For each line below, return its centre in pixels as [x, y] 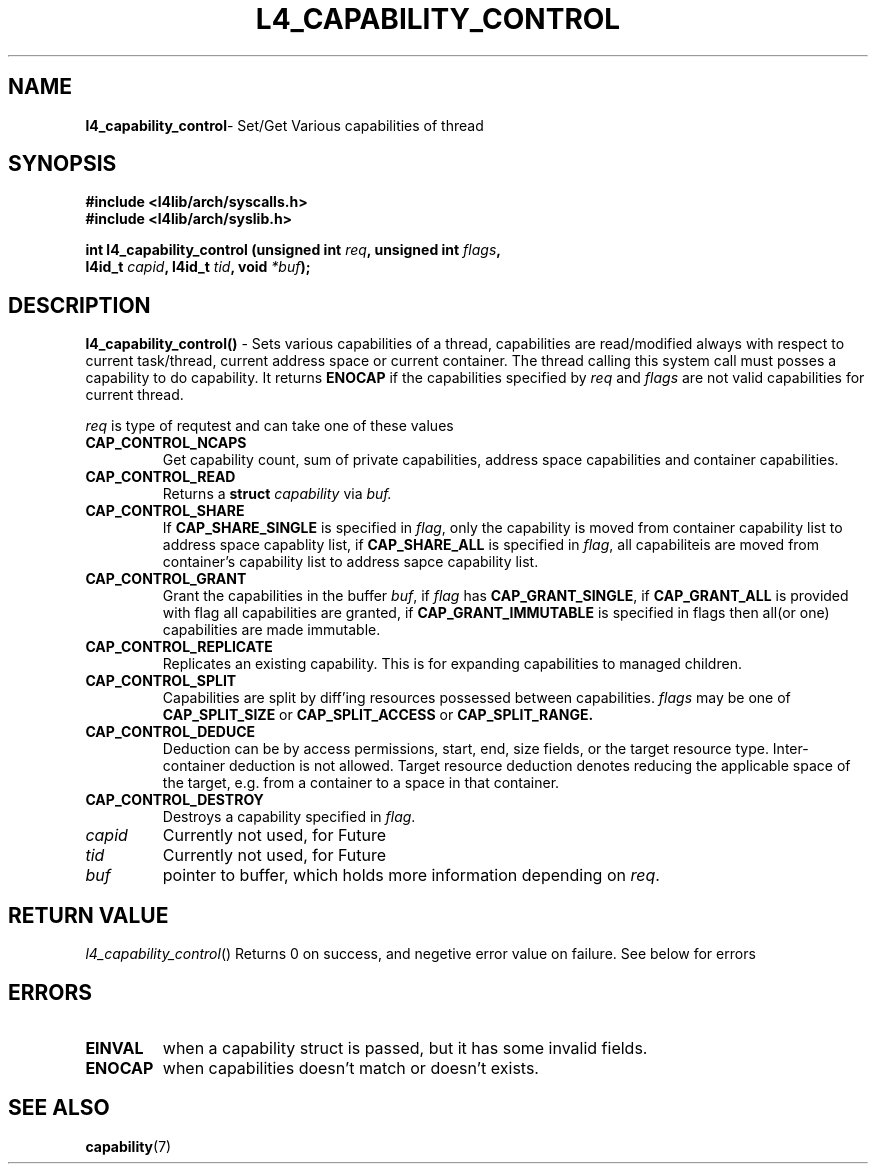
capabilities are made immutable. [271, 630]
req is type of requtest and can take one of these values [269, 426]
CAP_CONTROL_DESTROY [174, 800]
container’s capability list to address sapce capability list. [350, 562]
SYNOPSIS [62, 164]
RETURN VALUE [88, 915]
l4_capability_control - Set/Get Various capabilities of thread [284, 125]
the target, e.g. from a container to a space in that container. [361, 783]
